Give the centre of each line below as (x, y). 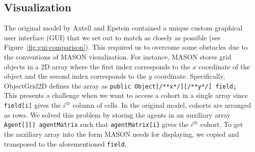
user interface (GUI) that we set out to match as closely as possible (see (112, 37)
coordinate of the (224, 66)
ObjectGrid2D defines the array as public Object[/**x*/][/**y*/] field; (120, 85)
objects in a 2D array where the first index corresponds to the (97, 66)
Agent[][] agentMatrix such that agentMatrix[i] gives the (96, 124)
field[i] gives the (32, 105)
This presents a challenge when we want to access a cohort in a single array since (126, 95)
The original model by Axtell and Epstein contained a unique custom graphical (123, 28)
